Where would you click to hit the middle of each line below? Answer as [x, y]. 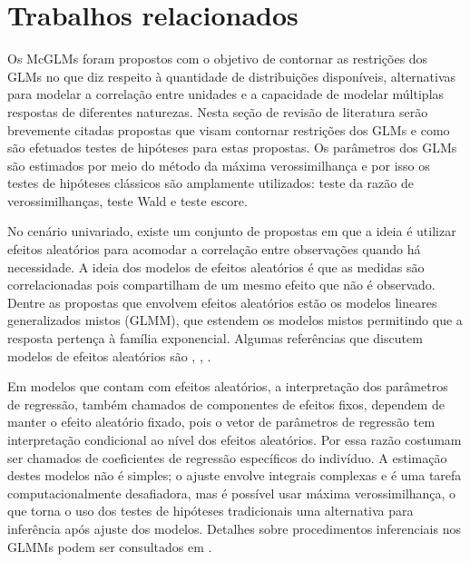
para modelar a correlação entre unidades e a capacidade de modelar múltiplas [226, 94]
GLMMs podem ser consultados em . [110, 546]
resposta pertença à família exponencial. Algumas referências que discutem [215, 338]
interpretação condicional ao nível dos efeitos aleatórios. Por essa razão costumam [235, 439]
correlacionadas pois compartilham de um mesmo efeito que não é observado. [221, 285]
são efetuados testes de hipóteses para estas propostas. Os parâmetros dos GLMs [232, 148]
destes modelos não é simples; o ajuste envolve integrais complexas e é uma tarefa [235, 475]
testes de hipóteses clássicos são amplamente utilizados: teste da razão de [211, 183]
